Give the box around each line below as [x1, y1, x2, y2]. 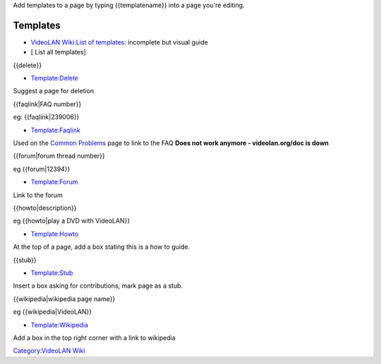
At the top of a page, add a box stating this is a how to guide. [13, 242, 190, 251]
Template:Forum [30, 177, 78, 187]
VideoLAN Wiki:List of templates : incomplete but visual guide [30, 37, 208, 46]
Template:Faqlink [30, 126, 80, 134]
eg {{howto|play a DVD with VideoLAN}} [13, 216, 131, 225]
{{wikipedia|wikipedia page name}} [13, 294, 116, 303]
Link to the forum [13, 191, 63, 199]
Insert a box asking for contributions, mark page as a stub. [13, 281, 183, 290]
